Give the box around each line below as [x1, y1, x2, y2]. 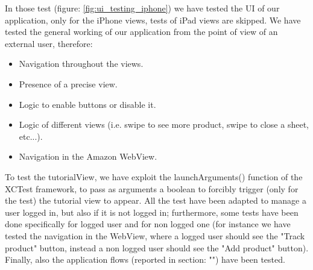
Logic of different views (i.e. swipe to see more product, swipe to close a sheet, [19, 118, 309, 131]
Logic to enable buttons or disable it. [19, 98, 156, 110]
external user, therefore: [5, 37, 93, 49]
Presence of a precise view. [19, 77, 118, 90]
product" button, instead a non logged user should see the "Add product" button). [5, 241, 309, 254]
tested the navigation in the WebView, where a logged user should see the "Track [5, 229, 305, 242]
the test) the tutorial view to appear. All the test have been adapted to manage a [5, 194, 306, 207]
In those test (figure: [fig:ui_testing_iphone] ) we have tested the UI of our [5, 2, 280, 14]
